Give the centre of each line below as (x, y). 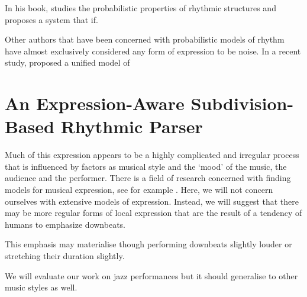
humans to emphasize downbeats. (65, 224)
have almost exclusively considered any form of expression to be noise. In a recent (153, 51)
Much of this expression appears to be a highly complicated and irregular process (152, 155)
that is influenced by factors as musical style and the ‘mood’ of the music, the (146, 166)
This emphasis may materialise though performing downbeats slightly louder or (148, 244)
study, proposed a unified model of (67, 62)
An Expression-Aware (95, 103)
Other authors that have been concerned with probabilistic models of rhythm (145, 39)
